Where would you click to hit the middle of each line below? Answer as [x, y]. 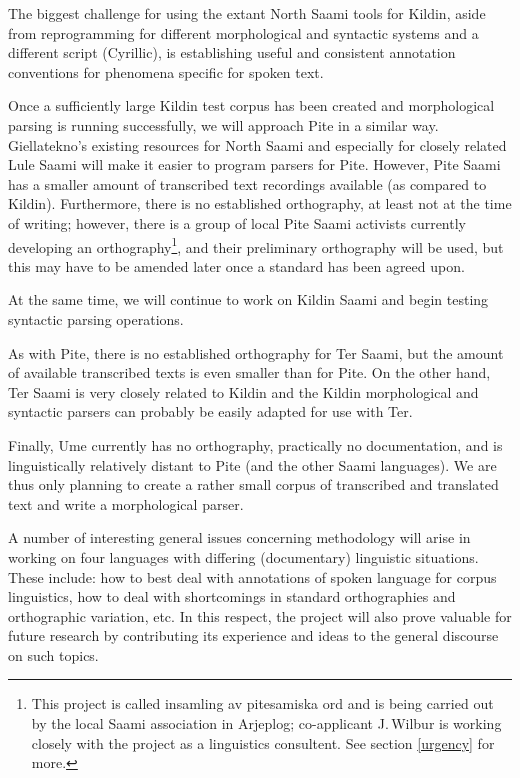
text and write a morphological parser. [126, 503]
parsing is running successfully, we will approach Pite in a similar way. [223, 124]
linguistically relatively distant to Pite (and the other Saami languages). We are [252, 464]
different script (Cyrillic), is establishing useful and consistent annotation [232, 52]
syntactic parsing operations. [96, 318]
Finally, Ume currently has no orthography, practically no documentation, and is [255, 444]
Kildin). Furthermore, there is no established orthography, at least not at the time [260, 203]
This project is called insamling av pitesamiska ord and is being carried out [262, 703]
